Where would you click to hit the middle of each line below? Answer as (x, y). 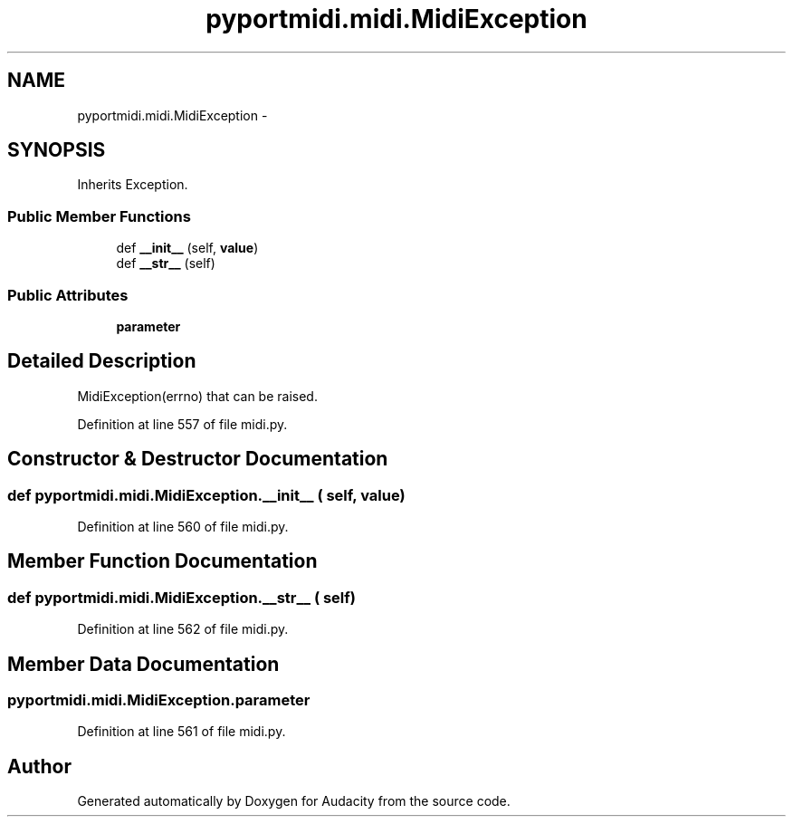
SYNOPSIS (57, 150)
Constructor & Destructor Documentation (198, 459)
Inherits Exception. (133, 185)
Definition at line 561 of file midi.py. (182, 732)
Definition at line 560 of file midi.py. (183, 527)
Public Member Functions (99, 216)
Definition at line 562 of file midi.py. (183, 629)
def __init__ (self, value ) (187, 248)
